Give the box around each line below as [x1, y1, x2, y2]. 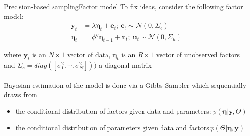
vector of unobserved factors [156, 50, 240, 60]
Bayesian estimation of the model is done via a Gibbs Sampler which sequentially [4, 80, 247, 90]
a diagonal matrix [99, 60, 152, 70]
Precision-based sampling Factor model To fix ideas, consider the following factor [4, 1, 243, 11]
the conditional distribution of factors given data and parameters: [15, 105, 211, 116]
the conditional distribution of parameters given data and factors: [15, 122, 211, 132]
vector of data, [67, 50, 111, 60]
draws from [4, 89, 37, 100]
